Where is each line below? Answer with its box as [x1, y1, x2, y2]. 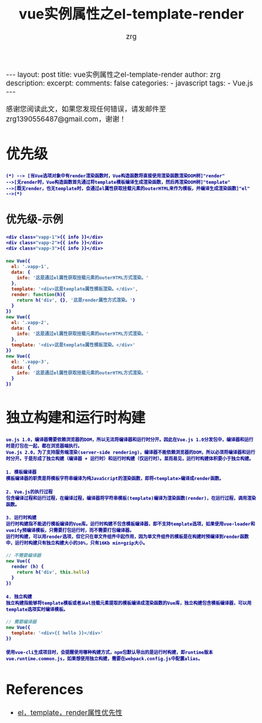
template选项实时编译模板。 [6, 607, 68, 613]
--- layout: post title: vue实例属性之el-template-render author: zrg [6, 70, 221, 79]
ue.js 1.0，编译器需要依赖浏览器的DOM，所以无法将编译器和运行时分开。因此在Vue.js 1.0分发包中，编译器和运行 [6, 437, 254, 443]
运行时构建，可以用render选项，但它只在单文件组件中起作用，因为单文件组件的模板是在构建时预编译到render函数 [6, 534, 249, 540]
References [6, 681, 84, 699]
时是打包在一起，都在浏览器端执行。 [6, 443, 83, 450]
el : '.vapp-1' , [11, 263, 50, 269]
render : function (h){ [11, 291, 66, 297]
